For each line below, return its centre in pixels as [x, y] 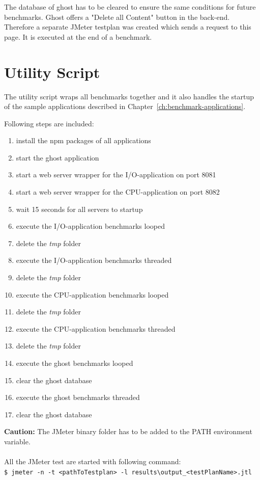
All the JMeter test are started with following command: [93, 461]
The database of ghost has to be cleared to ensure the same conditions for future [130, 7]
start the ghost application [57, 157]
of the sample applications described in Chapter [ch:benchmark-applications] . [125, 106]
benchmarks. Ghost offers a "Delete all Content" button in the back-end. [117, 17]
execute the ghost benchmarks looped [75, 363]
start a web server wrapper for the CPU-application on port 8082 [118, 192]
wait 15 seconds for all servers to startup [79, 209]
